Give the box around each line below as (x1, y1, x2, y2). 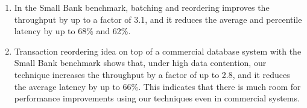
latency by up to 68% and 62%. (14, 25, 131, 37)
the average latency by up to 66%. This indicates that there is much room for (14, 80, 301, 92)
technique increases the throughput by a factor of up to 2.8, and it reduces (14, 68, 290, 80)
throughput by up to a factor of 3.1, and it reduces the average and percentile (14, 13, 302, 25)
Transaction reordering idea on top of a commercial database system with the (14, 44, 302, 57)
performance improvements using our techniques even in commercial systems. (14, 92, 300, 104)
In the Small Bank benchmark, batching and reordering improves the (14, 1, 270, 13)
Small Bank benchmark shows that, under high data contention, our (14, 56, 267, 69)
